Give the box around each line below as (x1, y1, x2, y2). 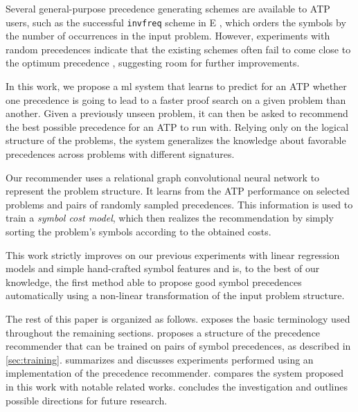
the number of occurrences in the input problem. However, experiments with (6, 28, 330, 43)
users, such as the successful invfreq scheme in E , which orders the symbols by (6, 15, 346, 29)
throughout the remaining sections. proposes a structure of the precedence (6, 325, 321, 339)
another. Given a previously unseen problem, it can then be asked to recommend (6, 106, 348, 120)
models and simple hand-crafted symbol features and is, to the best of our (6, 261, 320, 276)
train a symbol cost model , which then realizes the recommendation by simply (6, 211, 334, 225)
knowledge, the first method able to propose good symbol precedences (6, 274, 302, 289)
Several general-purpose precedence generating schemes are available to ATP (6, 1, 330, 15)
